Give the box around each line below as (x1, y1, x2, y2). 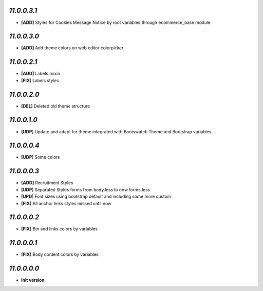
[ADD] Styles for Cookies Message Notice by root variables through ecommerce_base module (21, 20, 210, 25)
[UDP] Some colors (21, 154, 60, 160)
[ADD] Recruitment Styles (21, 180, 73, 186)
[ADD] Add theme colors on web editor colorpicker (21, 45, 124, 51)
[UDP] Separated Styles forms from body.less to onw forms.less (21, 187, 150, 192)
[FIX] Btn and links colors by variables (21, 226, 98, 232)
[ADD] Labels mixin (21, 71, 60, 77)
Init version (21, 277, 45, 283)
